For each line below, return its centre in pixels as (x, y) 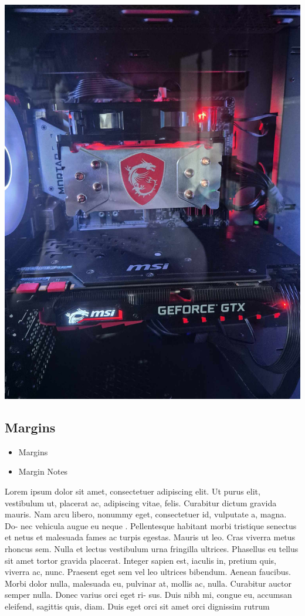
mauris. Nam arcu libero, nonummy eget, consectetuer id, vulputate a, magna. (146, 514)
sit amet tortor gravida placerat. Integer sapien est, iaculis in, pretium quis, (141, 560)
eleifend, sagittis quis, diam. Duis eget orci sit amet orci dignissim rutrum (137, 606)
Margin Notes (43, 471)
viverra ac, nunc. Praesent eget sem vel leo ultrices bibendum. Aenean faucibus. (148, 572)
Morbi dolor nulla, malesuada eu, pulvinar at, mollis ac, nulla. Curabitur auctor (148, 583)
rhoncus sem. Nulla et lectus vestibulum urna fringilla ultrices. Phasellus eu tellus (152, 548)
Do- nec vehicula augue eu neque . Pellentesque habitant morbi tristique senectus (151, 525)
